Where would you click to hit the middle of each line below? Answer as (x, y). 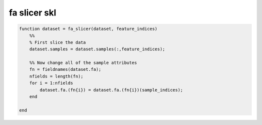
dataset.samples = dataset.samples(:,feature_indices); (97, 49)
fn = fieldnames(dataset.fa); (65, 70)
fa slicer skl (33, 13)
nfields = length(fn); (56, 76)
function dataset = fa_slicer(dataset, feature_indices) (88, 29)
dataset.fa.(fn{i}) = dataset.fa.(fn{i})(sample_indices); (111, 90)
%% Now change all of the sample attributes (83, 63)
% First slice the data (57, 42)
